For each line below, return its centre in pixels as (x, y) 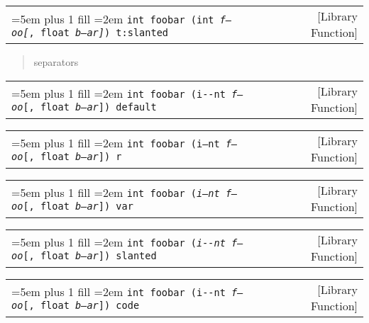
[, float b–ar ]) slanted (90, 256)
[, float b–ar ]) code (81, 306)
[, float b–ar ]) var (78, 206)
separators (56, 62)
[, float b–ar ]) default (90, 107)
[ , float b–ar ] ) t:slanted (96, 32)
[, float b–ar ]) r (72, 157)
